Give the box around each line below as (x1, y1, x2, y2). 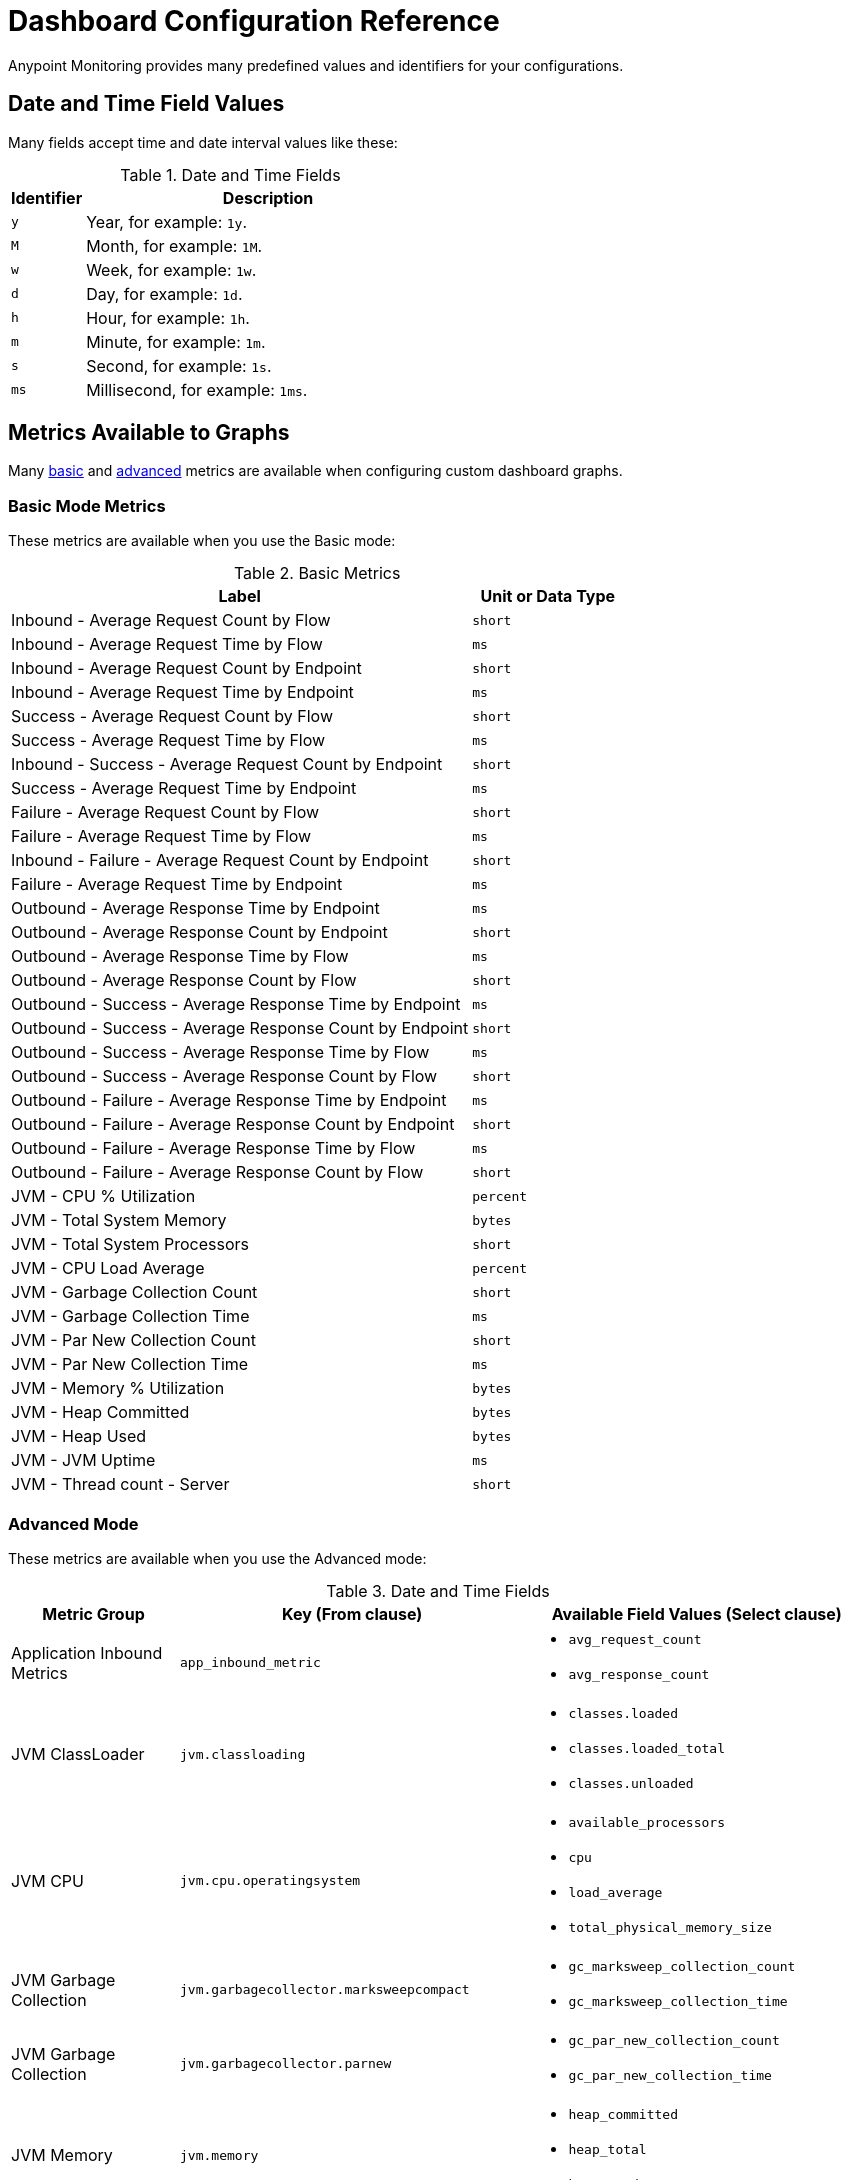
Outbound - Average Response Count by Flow (11, 970, 357, 991)
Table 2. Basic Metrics (233, 563, 401, 584)
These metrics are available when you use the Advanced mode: (8, 1549, 427, 1567)
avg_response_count (568, 1666, 710, 1682)
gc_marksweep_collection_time (568, 1993, 788, 2009)
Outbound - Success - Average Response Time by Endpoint (11, 994, 461, 1015)
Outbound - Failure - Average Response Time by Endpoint (11, 1090, 447, 1111)
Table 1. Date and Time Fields (120, 164, 341, 185)
